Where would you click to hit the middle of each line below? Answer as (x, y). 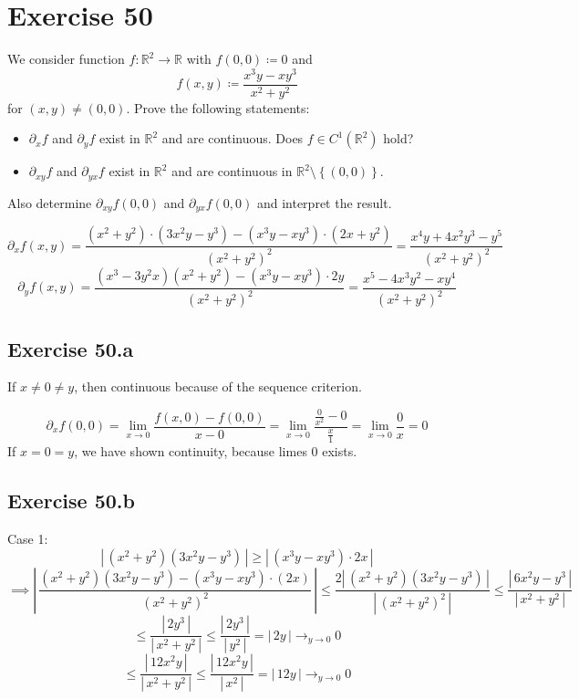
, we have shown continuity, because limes (191, 451)
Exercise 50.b (71, 501)
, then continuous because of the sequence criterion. (218, 386)
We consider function (66, 59)
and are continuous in (232, 171)
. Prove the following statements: (218, 107)
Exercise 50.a (71, 348)
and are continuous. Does (233, 138)
